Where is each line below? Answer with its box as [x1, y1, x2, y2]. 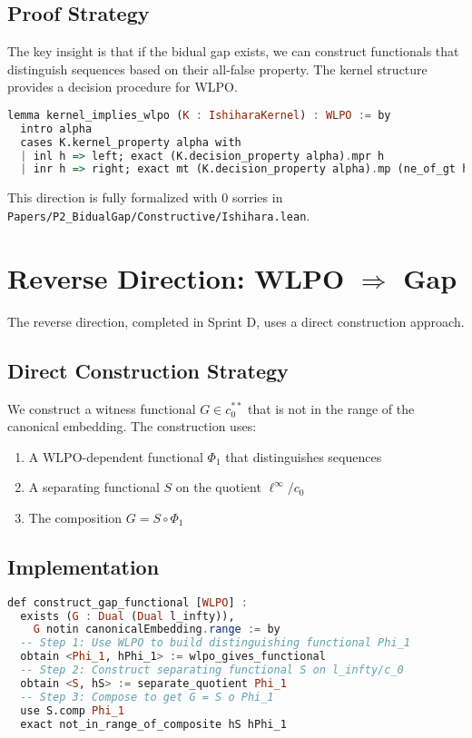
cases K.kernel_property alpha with [20, 135, 241, 149]
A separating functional [28, 477, 160, 497]
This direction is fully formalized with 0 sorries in [7, 188, 283, 207]
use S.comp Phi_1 [20, 704, 124, 717]
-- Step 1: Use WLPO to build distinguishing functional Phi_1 [20, 636, 410, 650]
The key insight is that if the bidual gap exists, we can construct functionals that [7, 42, 459, 61]
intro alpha [20, 122, 93, 135]
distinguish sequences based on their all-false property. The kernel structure [7, 59, 428, 78]
